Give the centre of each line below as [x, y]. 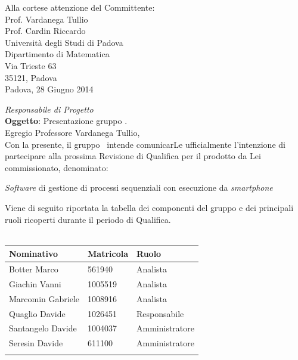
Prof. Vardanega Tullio [46, 19]
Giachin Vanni [35, 283]
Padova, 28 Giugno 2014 [49, 89]
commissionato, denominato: [57, 167]
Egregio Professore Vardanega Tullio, [72, 132]
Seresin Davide [36, 343]
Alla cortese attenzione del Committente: [80, 7]
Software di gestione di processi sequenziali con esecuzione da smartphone [139, 187]
